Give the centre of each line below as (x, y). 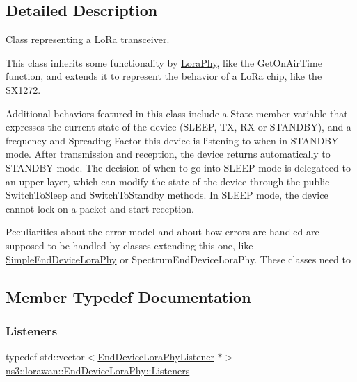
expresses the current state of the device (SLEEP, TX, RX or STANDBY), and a (178, 127)
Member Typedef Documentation (128, 296)
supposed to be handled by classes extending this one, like (129, 245)
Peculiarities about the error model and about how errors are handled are (162, 232)
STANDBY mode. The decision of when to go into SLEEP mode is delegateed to (178, 167)
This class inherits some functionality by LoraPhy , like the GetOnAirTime (164, 62)
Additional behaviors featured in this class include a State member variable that (177, 113)
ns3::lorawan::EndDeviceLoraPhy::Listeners (98, 370)
